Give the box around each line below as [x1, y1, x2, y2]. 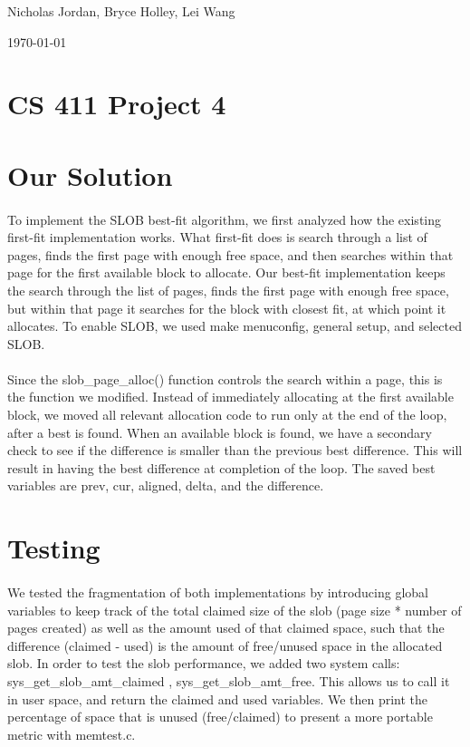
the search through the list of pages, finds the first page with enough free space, [7, 280, 449, 299]
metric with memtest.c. [7, 724, 136, 743]
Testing [7, 529, 101, 567]
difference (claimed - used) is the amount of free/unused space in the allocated [7, 635, 443, 655]
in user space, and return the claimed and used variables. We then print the [7, 689, 428, 708]
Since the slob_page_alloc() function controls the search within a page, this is [7, 369, 443, 388]
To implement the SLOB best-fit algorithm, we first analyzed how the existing [7, 209, 442, 228]
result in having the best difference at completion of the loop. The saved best [7, 458, 436, 477]
